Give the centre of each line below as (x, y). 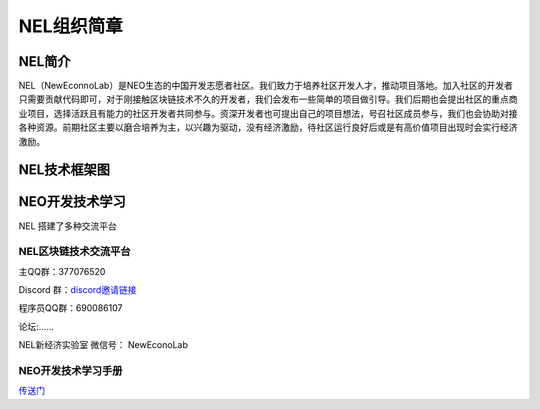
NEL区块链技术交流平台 (74, 252)
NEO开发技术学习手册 (70, 371)
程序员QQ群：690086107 (70, 308)
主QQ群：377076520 (62, 271)
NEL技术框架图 (64, 170)
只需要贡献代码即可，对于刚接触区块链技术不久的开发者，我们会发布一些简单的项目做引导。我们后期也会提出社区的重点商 (268, 99)
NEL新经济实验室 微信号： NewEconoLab (103, 345)
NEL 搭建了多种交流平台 (67, 226)
